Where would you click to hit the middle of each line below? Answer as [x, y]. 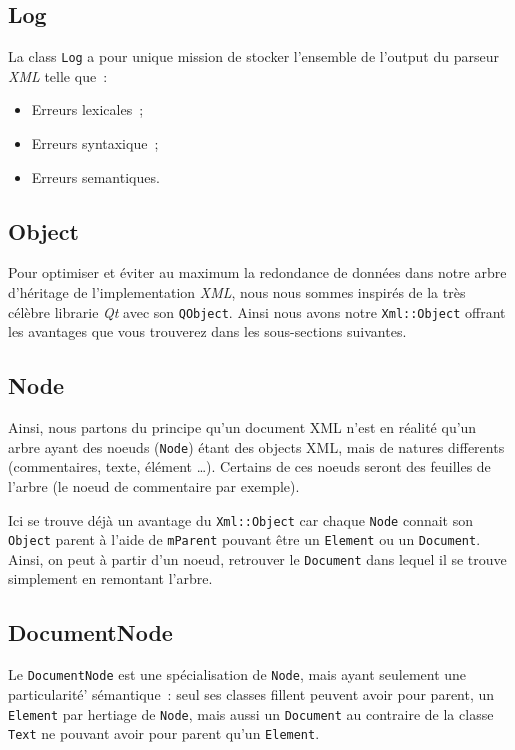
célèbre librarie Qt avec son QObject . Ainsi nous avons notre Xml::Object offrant [257, 311]
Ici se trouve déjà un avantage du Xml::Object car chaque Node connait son [240, 519]
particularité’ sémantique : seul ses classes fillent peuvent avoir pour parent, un [251, 693]
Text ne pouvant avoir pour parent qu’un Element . [164, 733]
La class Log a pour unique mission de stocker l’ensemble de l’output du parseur [253, 56]
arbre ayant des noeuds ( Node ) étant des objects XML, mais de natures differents [256, 446]
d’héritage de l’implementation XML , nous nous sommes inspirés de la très [237, 292]
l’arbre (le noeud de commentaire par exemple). [154, 485]
